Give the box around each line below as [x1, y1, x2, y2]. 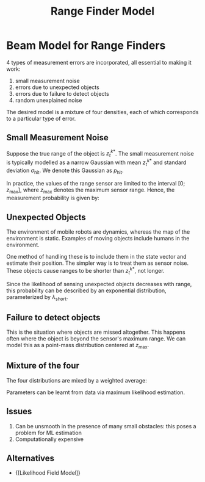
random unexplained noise [15, 96, 82, 104]
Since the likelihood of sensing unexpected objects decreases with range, [6, 280, 192, 287]
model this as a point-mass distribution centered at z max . [6, 342, 149, 350]
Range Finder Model [51, 4, 154, 18]
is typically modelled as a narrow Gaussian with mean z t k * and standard [6, 157, 187, 167]
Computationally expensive [15, 435, 84, 443]
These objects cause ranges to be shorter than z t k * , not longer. [6, 266, 165, 276]
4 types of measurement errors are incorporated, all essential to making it [6, 59, 192, 66]
